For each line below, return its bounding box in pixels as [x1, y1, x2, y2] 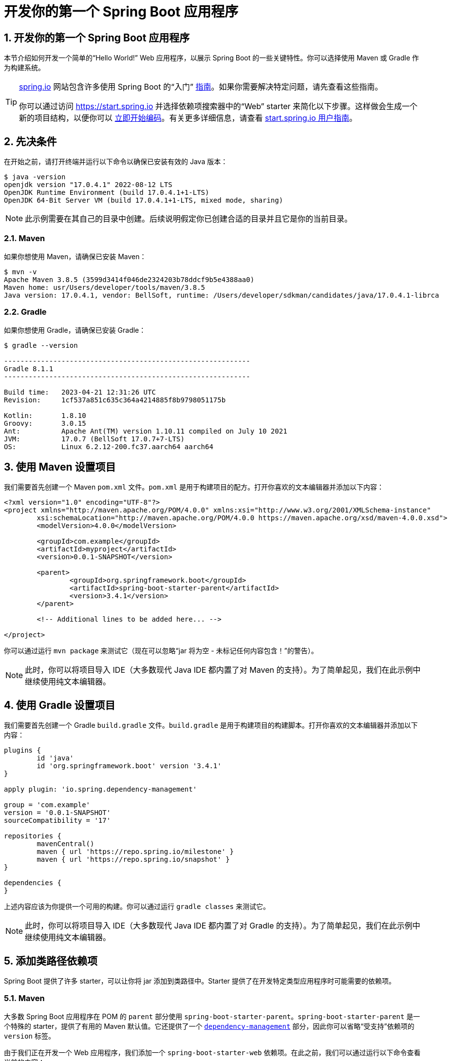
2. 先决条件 [4, 135, 57, 148]
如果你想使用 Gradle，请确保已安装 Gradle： [4, 325, 146, 334]
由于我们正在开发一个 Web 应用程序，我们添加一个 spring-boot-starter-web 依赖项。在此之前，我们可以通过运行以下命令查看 [4, 1048, 421, 1057]
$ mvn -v [4, 267, 37, 276]
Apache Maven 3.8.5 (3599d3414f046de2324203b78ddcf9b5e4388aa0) [4, 275, 255, 284]
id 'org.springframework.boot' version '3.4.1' [37, 762, 222, 770]
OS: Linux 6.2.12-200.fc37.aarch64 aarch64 [4, 442, 213, 451]
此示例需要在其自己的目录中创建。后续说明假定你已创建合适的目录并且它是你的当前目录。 [25, 214, 353, 224]
